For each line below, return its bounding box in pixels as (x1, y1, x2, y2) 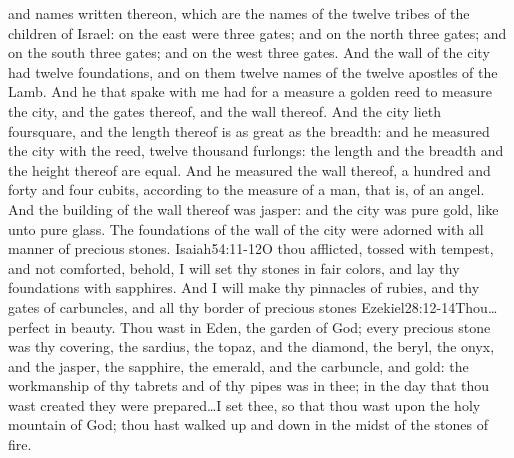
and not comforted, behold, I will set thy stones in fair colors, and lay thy (8, 257, 460, 278)
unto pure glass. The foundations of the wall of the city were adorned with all (8, 218, 484, 239)
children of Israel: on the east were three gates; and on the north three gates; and (8, 22, 507, 43)
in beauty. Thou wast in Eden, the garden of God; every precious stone (54, 316, 491, 337)
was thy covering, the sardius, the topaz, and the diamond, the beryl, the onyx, (8, 336, 495, 357)
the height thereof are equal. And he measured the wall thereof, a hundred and (8, 159, 491, 180)
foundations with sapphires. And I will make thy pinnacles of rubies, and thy (8, 277, 480, 298)
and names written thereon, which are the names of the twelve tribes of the (8, 3, 470, 23)
